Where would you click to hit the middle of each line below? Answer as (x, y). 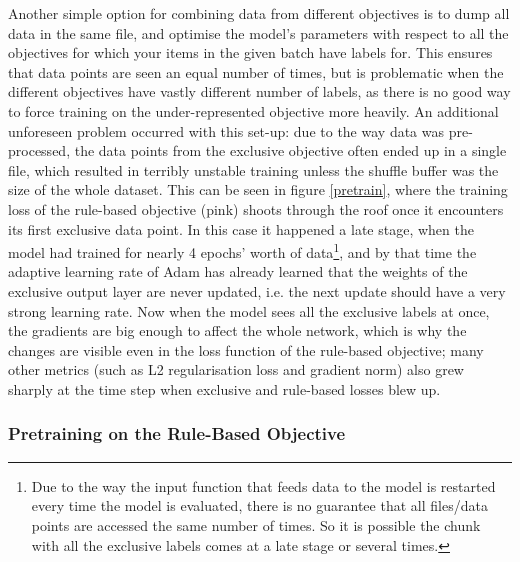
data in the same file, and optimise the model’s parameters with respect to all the (258, 32)
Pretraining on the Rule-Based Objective (177, 433)
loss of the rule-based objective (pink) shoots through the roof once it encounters (256, 208)
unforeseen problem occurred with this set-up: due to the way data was (226, 130)
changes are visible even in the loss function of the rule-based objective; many (246, 349)
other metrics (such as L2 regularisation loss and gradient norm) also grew (236, 369)
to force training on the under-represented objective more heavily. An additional (253, 110)
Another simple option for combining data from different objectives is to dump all (259, 13)
